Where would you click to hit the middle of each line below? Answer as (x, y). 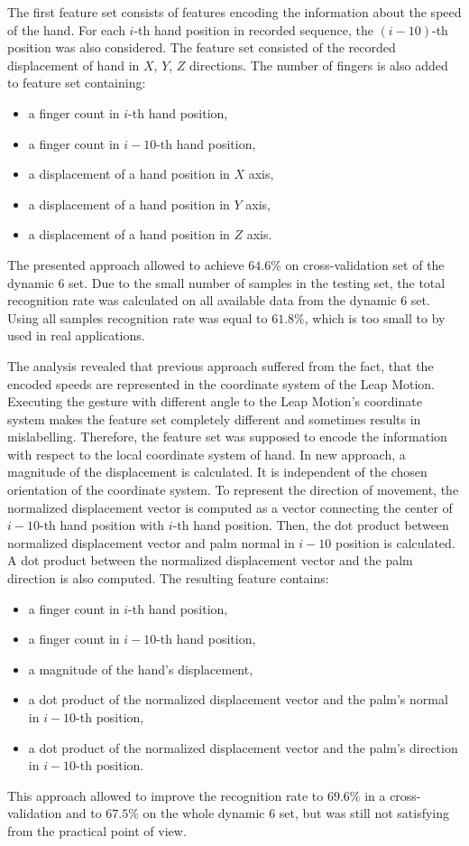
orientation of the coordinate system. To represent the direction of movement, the (233, 490)
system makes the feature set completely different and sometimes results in (214, 418)
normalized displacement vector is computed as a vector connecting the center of (230, 507)
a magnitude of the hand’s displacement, (141, 669)
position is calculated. (395, 542)
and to (83, 813)
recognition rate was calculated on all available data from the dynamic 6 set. (219, 300)
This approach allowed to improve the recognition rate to (166, 795)
